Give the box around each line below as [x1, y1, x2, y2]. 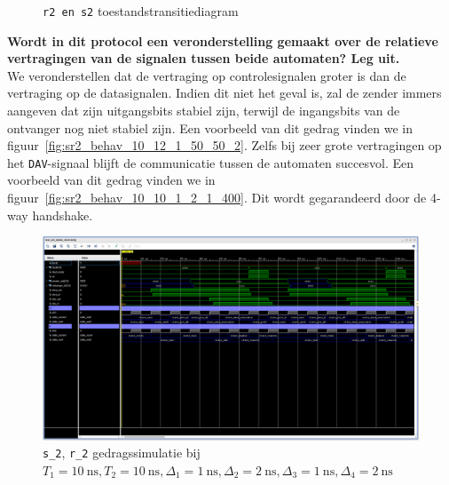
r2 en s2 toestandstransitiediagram [43, 2, 239, 20]
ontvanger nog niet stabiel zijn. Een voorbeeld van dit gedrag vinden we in [7, 118, 413, 137]
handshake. [32, 205, 93, 224]
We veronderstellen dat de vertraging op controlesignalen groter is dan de [7, 66, 406, 84]
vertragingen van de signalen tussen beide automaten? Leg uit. [7, 49, 400, 68]
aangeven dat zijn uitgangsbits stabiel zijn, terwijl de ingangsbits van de [7, 101, 400, 120]
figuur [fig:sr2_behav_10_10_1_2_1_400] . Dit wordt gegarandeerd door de [7, 188, 427, 207]
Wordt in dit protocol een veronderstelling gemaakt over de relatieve [7, 31, 438, 50]
